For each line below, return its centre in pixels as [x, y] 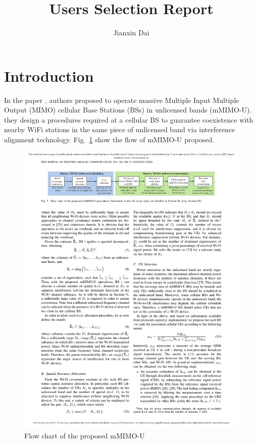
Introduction [49, 75]
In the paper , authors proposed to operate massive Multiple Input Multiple [122, 100]
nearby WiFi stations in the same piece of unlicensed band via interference [120, 129]
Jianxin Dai [131, 33]
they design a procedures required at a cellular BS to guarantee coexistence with [129, 119]
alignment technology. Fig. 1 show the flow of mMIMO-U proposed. [109, 140]
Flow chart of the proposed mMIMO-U [85, 436]
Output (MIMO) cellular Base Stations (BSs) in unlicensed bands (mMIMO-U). [128, 110]
